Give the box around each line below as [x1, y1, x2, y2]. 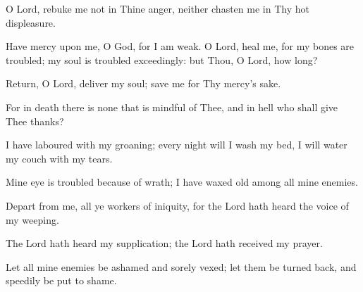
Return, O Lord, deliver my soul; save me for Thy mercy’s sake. [6, 76, 281, 91]
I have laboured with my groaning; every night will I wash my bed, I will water [6, 137, 347, 152]
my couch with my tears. [6, 151, 113, 165]
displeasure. [6, 15, 56, 30]
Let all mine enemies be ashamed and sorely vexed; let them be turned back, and [6, 259, 357, 274]
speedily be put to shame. [6, 273, 117, 288]
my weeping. [6, 212, 59, 227]
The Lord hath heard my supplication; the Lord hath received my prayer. [6, 236, 323, 250]
